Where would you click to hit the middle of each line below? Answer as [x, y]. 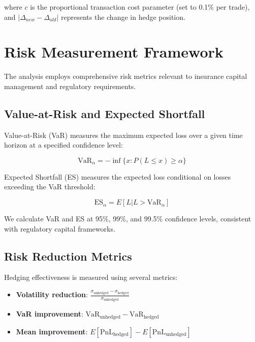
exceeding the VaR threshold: [50, 187]
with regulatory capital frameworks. [60, 228]
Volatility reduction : [52, 294]
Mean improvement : [52, 331]
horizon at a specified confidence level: [63, 145]
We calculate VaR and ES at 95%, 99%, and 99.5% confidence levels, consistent [128, 219]
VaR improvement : [50, 314]
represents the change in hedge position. [123, 17]
